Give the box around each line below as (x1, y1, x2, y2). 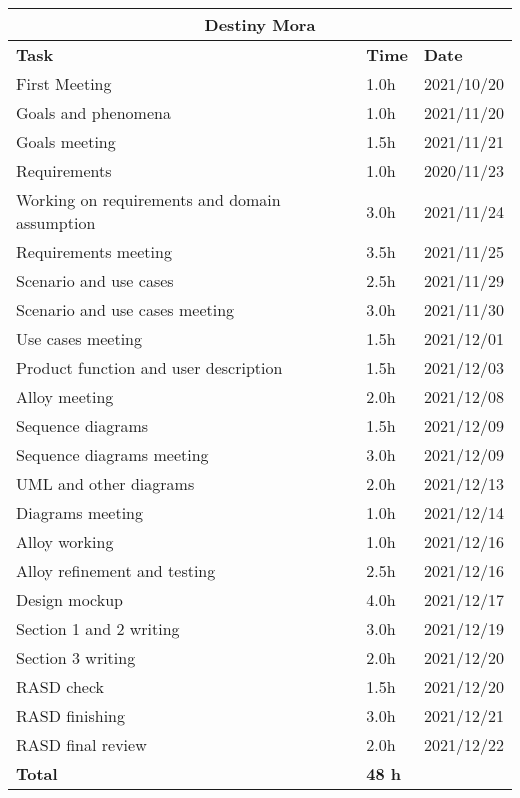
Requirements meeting (16, 240, 172, 263)
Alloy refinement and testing (16, 559, 216, 582)
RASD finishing (16, 704, 126, 727)
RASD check (16, 675, 104, 698)
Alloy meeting (16, 385, 114, 408)
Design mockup (16, 588, 123, 611)
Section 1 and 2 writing (16, 617, 180, 640)
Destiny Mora (204, 13, 316, 36)
